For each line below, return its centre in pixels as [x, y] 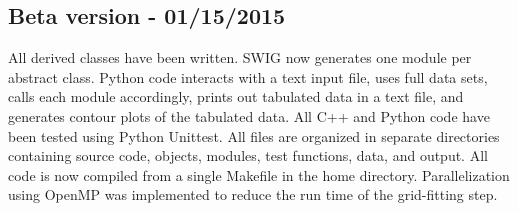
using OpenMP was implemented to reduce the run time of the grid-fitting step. [253, 194]
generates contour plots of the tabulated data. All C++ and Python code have [249, 115]
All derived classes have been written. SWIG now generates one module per [240, 57]
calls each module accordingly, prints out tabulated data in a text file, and [236, 96]
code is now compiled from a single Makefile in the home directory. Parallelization [259, 174]
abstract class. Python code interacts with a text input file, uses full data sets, [248, 76]
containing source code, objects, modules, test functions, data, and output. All [248, 155]
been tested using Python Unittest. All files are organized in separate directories [254, 135]
